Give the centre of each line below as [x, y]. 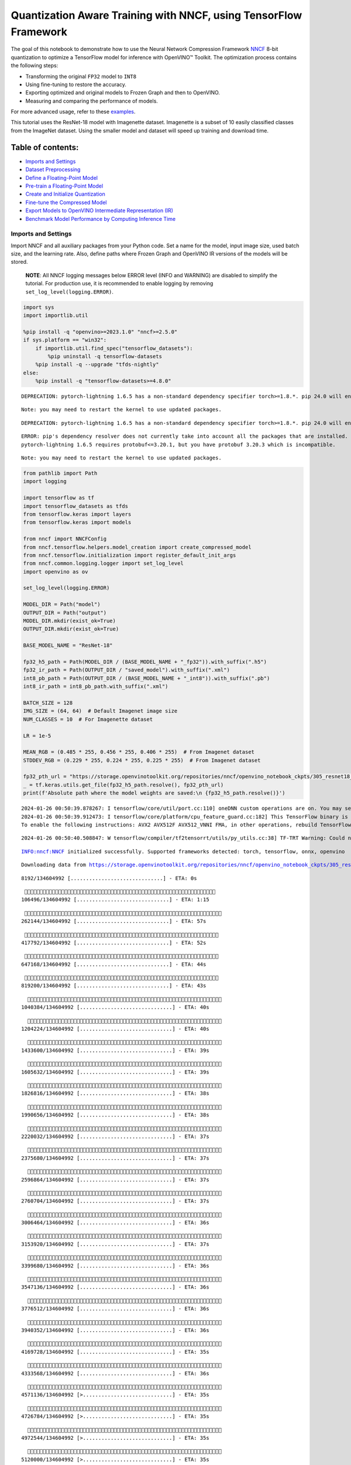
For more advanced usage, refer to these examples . [73, 112]
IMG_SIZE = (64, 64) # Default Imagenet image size [100, 711]
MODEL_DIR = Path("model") [62, 604]
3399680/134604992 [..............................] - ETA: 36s [116, 1265]
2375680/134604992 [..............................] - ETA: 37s [116, 1158]
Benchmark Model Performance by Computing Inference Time [100, 219]
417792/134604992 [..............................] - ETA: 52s [114, 943]
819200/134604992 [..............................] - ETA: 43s [114, 986]
